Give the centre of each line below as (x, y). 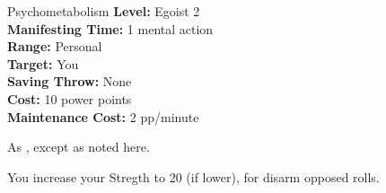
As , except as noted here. (79, 147)
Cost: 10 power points (70, 98)
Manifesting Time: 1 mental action (110, 28)
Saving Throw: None (70, 81)
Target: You (43, 63)
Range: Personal (55, 46)
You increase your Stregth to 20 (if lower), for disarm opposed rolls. (193, 176)
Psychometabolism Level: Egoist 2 (104, 11)
